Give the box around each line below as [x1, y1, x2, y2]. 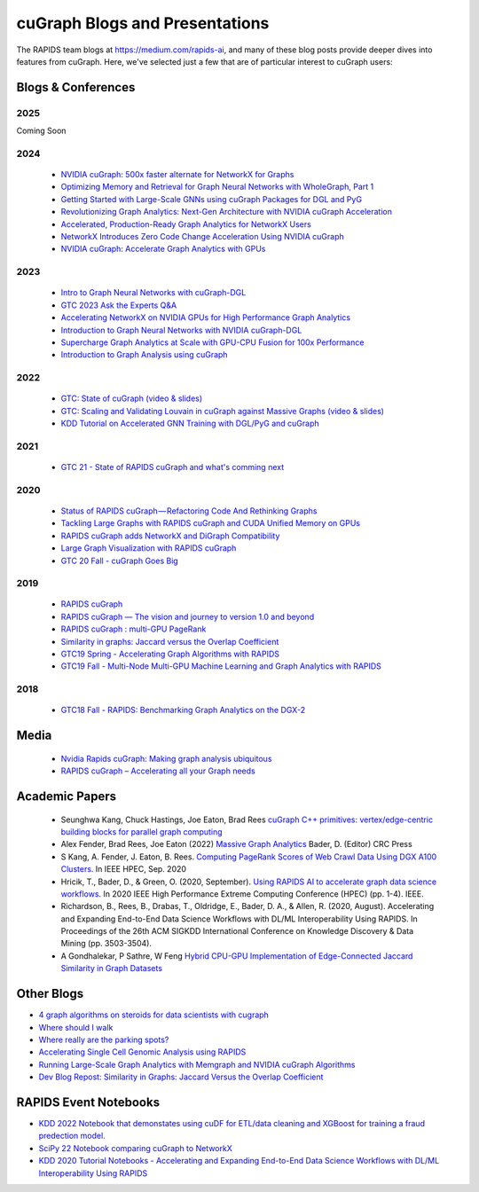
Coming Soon [16, 125, 67, 137]
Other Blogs [16, 986, 84, 1001]
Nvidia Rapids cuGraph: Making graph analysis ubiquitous [60, 753, 272, 764]
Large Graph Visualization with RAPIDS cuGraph [60, 543, 237, 553]
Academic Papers [16, 788, 117, 804]
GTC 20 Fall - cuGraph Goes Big [60, 555, 179, 566]
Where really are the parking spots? [38, 1034, 169, 1045]
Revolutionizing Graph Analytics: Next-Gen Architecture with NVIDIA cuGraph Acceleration [60, 207, 393, 217]
